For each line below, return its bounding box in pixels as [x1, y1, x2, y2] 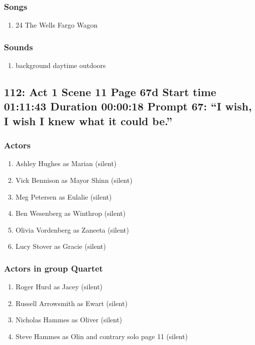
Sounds [4, 40, 33, 53]
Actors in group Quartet [4, 262, 103, 274]
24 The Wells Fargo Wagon [15, 20, 98, 30]
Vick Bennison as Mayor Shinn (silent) [15, 175, 133, 185]
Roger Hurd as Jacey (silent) [15, 281, 103, 292]
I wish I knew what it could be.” [4, 113, 173, 128]
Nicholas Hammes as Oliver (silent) [15, 314, 122, 325]
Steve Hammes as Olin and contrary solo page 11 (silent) [15, 331, 188, 341]
